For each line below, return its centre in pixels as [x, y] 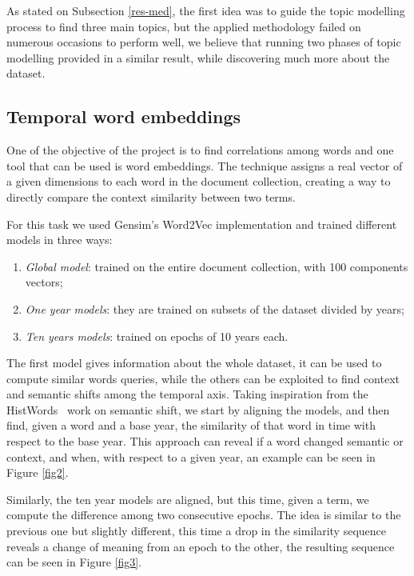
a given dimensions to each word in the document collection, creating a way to [199, 181]
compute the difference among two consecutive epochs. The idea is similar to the [204, 515]
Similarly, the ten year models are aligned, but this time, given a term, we [188, 499]
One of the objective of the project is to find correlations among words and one [200, 150]
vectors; [44, 282]
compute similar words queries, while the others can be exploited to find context [203, 378]
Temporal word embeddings [124, 116]
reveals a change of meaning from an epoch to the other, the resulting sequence [201, 546]
